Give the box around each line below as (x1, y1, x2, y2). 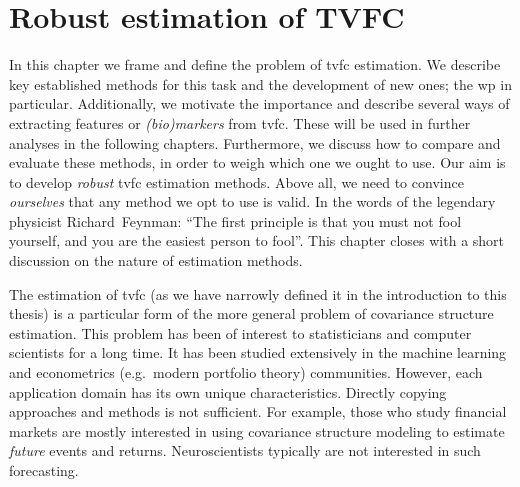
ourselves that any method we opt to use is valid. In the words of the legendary (9, 191, 496, 212)
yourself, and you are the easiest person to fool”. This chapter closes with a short (9, 230, 505, 251)
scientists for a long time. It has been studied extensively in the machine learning (9, 342, 507, 363)
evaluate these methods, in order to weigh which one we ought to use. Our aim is (9, 152, 506, 173)
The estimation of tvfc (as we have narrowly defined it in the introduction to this (9, 283, 507, 304)
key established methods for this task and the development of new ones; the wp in (9, 73, 512, 94)
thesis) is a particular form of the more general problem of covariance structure (9, 303, 494, 324)
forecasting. (9, 460, 79, 480)
